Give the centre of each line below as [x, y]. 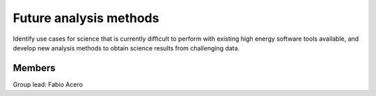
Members [34, 68]
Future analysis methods [86, 18]
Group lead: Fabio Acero [48, 84]
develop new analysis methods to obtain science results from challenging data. [126, 48]
